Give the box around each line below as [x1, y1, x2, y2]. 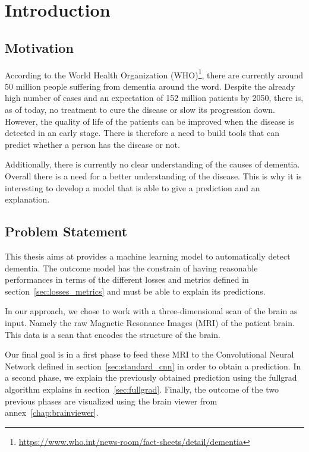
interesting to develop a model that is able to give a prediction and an [5, 181, 260, 194]
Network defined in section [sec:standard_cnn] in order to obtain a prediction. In [5, 359, 301, 372]
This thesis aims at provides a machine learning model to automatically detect [5, 249, 291, 262]
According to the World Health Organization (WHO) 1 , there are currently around [5, 67, 304, 81]
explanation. [5, 193, 50, 206]
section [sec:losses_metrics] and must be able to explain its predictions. [5, 285, 266, 297]
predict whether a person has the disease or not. [5, 138, 180, 150]
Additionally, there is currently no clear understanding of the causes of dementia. [5, 158, 300, 170]
